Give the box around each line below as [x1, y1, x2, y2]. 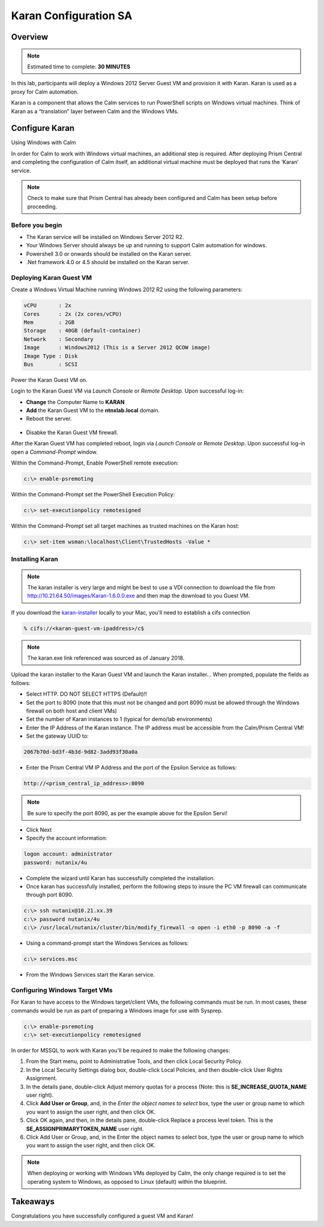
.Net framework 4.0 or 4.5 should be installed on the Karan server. [26, 259, 190, 266]
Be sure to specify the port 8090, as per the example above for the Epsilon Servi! [27, 809, 227, 816]
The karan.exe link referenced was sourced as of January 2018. [27, 654, 185, 662]
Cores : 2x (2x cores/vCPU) [23, 310, 122, 318]
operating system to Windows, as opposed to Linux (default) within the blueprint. [27, 1178, 227, 1185]
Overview [11, 32, 49, 42]
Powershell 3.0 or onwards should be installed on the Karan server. [26, 250, 192, 258]
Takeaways [11, 1196, 55, 1207]
